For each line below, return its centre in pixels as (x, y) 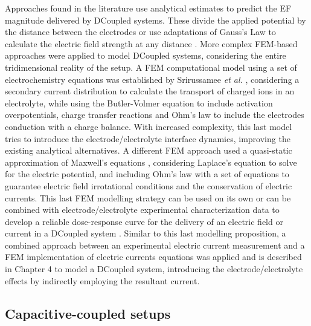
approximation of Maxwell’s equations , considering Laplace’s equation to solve (151, 162)
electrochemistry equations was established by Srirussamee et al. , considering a (152, 79)
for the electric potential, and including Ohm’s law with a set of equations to (147, 174)
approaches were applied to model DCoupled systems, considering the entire (146, 55)
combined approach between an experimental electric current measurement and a (155, 245)
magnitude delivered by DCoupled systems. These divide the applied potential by (155, 20)
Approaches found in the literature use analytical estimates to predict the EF (148, 8)
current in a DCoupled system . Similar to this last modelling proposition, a (146, 233)
